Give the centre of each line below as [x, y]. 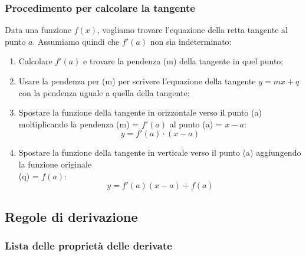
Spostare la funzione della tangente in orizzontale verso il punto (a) [140, 112]
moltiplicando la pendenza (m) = [79, 124]
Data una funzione [38, 30]
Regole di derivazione [71, 216]
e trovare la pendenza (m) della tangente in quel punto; [183, 61]
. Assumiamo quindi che [76, 41]
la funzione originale [55, 164]
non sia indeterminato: [191, 41]
